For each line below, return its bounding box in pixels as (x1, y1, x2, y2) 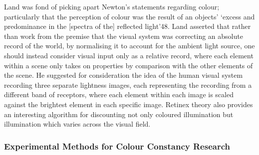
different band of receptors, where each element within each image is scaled (4, 89, 234, 100)
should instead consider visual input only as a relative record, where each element (4, 50, 254, 60)
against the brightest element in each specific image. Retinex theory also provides (4, 99, 253, 109)
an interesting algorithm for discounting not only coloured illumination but (4, 109, 234, 119)
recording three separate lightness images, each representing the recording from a (4, 79, 252, 90)
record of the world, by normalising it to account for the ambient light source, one (4, 40, 255, 51)
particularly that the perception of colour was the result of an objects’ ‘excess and (4, 11, 255, 21)
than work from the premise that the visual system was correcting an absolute (4, 30, 243, 41)
